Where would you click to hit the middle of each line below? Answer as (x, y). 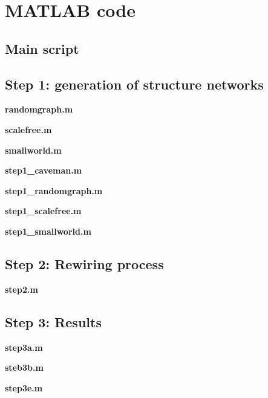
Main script (42, 48)
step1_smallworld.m (48, 231)
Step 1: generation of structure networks (134, 84)
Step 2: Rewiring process (84, 263)
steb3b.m (24, 367)
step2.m (21, 289)
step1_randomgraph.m (54, 190)
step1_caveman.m (44, 170)
